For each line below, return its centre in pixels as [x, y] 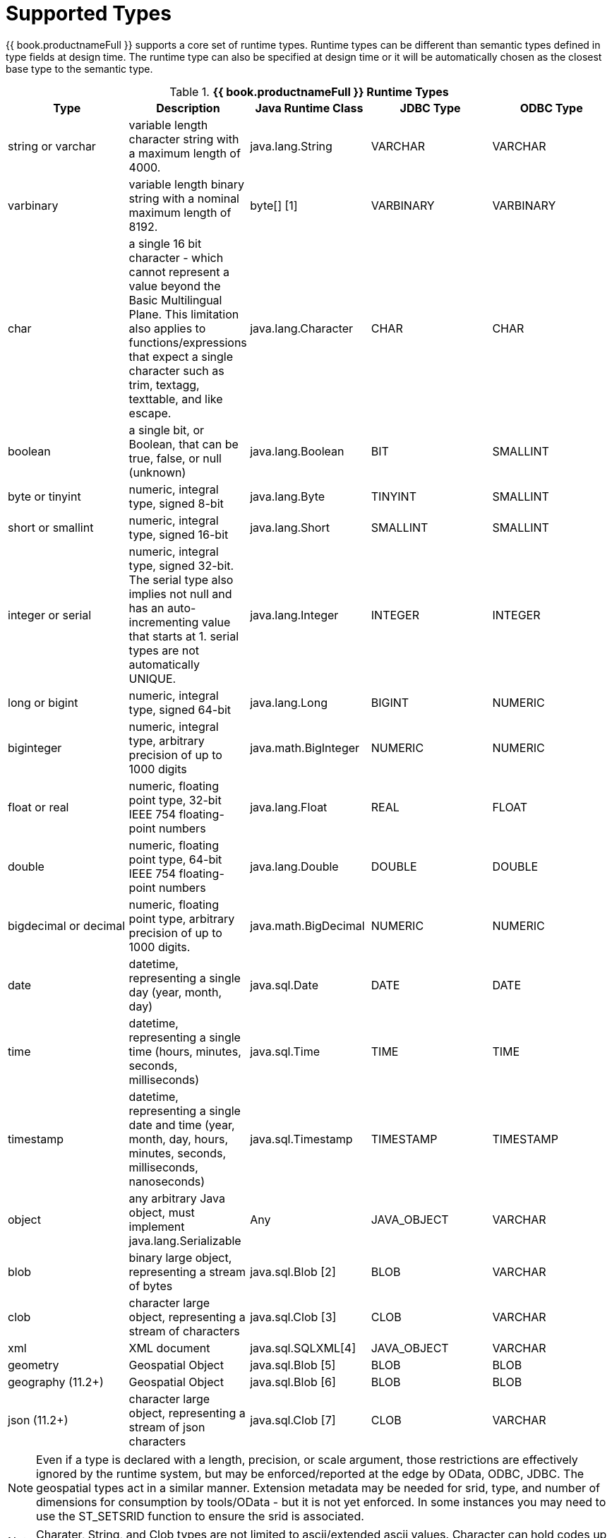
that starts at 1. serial [184, 636]
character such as [176, 370]
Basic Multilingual [175, 300]
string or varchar [52, 146]
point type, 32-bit [175, 800]
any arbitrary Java [177, 1198]
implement [157, 1226]
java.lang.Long [289, 702]
